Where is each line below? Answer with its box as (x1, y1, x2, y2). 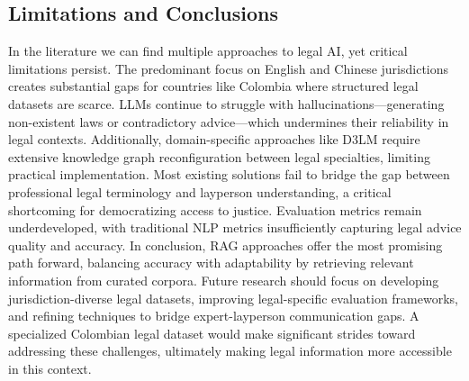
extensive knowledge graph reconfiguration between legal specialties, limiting (8, 147, 430, 166)
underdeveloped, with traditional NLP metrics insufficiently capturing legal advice (8, 218, 462, 237)
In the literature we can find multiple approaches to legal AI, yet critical (8, 41, 408, 60)
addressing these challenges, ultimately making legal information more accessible (8, 341, 452, 360)
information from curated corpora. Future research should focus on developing (8, 270, 439, 289)
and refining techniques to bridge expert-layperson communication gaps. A (8, 306, 419, 325)
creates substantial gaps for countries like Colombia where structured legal (8, 77, 419, 95)
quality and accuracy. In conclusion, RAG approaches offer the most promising (8, 235, 443, 254)
